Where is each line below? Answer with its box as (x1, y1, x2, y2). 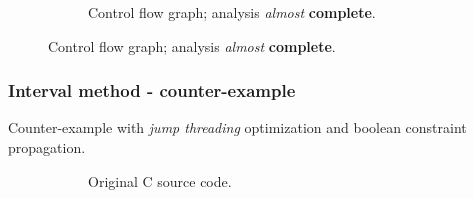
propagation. (8, 137, 86, 157)
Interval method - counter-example (8, 78, 296, 103)
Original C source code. (88, 170, 232, 191)
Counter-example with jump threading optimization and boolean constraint (8, 117, 467, 138)
